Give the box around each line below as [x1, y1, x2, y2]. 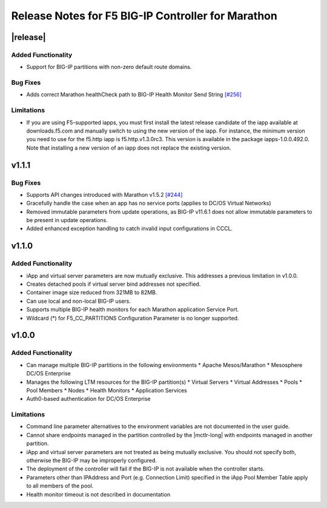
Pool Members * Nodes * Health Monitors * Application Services [26, 386, 187, 394]
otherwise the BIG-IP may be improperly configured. [26, 457, 157, 464]
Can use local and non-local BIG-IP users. [26, 297, 131, 305]
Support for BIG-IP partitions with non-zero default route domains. [26, 64, 192, 71]
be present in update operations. [26, 217, 108, 224]
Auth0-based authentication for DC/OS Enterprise [26, 395, 151, 403]
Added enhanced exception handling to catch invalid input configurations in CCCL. [26, 225, 233, 233]
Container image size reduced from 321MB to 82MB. [26, 289, 157, 296]
